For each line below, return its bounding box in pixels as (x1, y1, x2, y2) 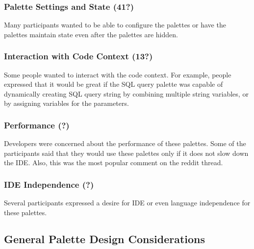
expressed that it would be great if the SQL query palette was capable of (4, 79, 223, 89)
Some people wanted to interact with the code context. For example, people (4, 69, 231, 79)
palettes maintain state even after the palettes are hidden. (4, 29, 178, 39)
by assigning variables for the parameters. (4, 98, 129, 108)
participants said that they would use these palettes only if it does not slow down (4, 148, 249, 158)
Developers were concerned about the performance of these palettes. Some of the (4, 138, 246, 149)
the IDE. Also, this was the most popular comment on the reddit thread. (4, 157, 223, 168)
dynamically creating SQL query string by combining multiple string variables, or (4, 88, 249, 99)
